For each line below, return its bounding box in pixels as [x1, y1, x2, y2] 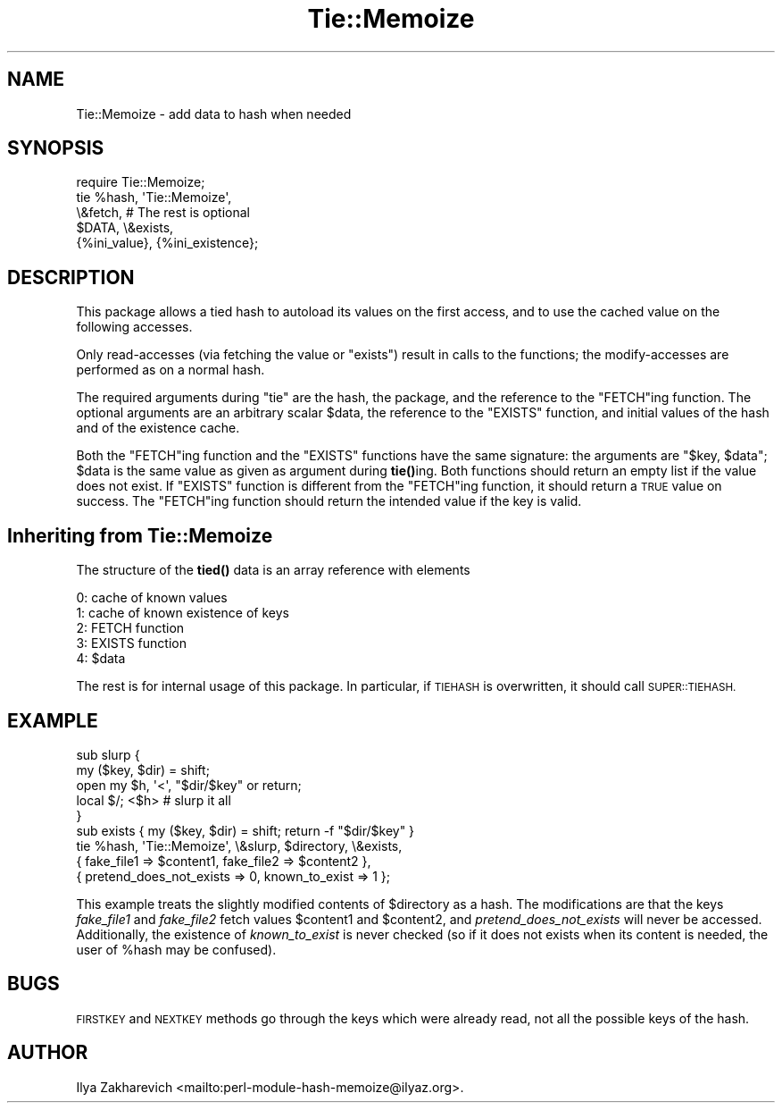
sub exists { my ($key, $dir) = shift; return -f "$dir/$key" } [76, 822, 415, 838]
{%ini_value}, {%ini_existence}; [76, 235, 259, 251]
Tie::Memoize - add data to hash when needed [76, 105, 352, 122]
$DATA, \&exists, [76, 220, 174, 236]
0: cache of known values [76, 590, 228, 606]
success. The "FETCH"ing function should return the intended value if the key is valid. [76, 493, 582, 509]
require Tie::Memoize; [76, 174, 205, 190]
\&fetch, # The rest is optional [76, 205, 250, 221]
